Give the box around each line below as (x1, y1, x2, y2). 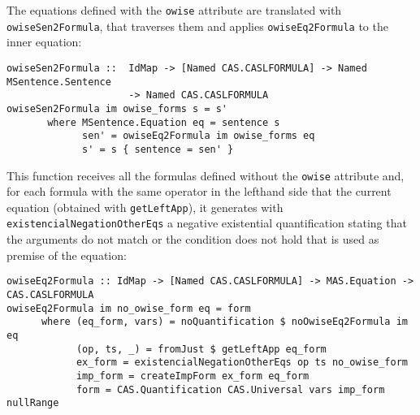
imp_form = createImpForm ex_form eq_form (76, 370, 310, 382)
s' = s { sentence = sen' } (82, 143, 234, 155)
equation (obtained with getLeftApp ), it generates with (6, 198, 284, 215)
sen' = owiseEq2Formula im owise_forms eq (82, 130, 315, 142)
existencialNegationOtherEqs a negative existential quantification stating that (6, 214, 407, 231)
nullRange (6, 397, 59, 409)
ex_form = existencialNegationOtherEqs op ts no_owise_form (76, 357, 408, 369)
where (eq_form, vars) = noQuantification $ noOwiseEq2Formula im (41, 316, 408, 328)
